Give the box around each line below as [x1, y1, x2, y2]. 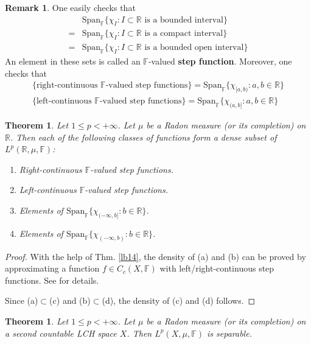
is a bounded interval [144, 15, 223, 24]
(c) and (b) [49, 294, 91, 307]
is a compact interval [144, 29, 223, 38]
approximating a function [5, 262, 100, 275]
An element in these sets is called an [5, 55, 141, 68]
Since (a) [5, 294, 38, 307]
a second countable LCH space [5, 326, 117, 339]
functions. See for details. [5, 273, 99, 286]
